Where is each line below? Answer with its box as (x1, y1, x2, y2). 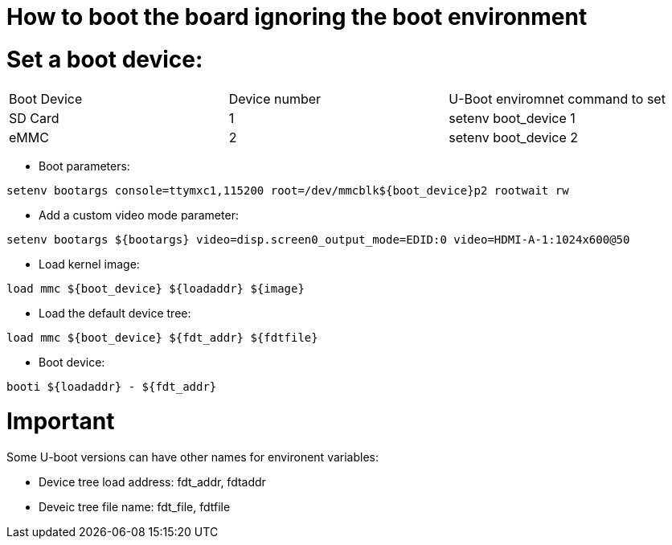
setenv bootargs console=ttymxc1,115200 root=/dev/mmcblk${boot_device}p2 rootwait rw (6, 183, 569, 197)
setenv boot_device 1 (449, 109, 576, 126)
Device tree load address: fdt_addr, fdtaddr (39, 475, 266, 489)
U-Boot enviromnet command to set (449, 90, 666, 107)
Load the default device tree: (39, 305, 191, 320)
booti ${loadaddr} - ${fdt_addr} (6, 379, 217, 393)
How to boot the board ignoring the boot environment (6, 3, 588, 31)
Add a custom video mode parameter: (39, 207, 239, 222)
